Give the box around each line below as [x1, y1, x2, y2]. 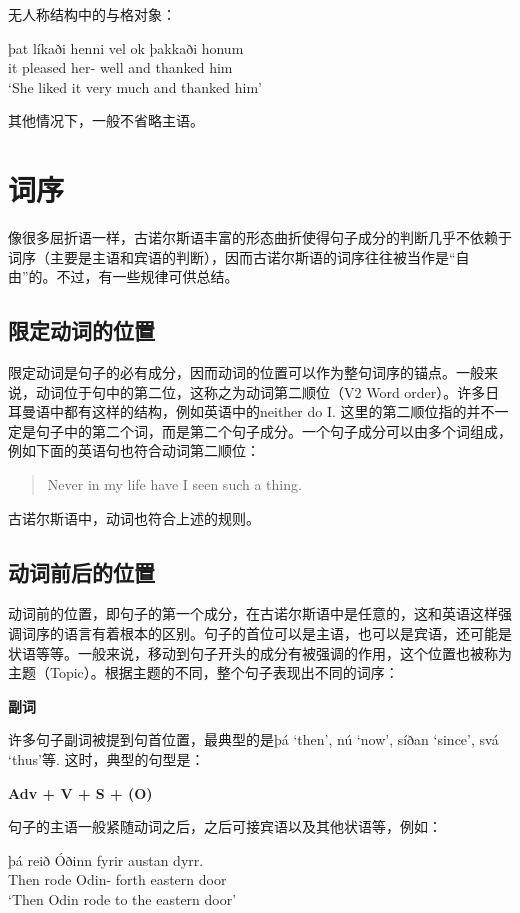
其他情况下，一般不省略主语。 [8, 110, 204, 131]
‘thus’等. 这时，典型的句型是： [8, 749, 205, 769]
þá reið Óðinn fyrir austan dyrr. [8, 849, 204, 870]
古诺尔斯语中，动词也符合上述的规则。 [8, 507, 260, 528]
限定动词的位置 [8, 315, 155, 346]
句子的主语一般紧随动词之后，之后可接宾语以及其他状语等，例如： [8, 816, 442, 837]
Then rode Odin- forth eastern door [8, 869, 227, 890]
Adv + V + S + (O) [8, 782, 153, 803]
